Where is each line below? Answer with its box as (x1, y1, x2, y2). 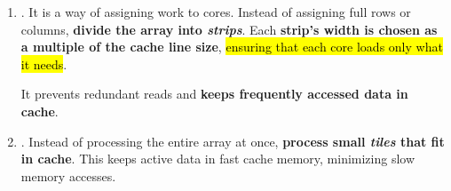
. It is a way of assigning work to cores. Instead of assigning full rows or (20, 3, 411, 20)
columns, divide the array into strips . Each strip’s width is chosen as (20, 20, 438, 38)
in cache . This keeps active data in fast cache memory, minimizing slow (20, 149, 415, 168)
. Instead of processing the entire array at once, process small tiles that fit (20, 131, 445, 150)
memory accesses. (20, 166, 116, 185)
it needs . (20, 54, 67, 73)
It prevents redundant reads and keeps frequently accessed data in (20, 84, 408, 103)
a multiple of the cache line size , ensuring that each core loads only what (20, 37, 443, 56)
